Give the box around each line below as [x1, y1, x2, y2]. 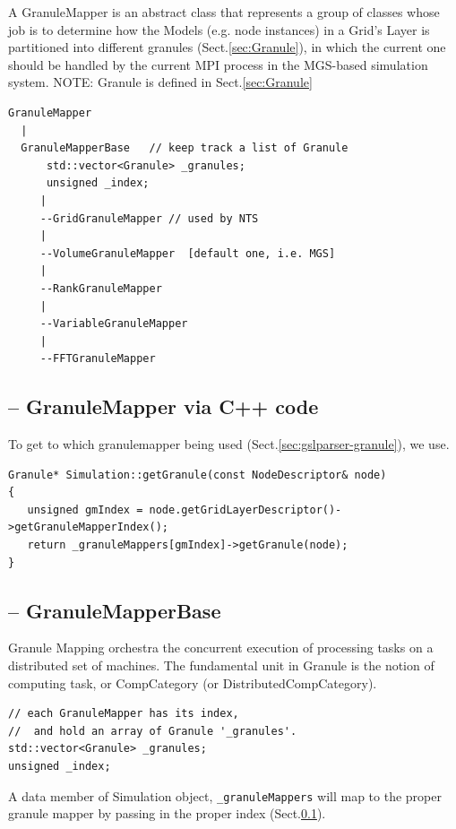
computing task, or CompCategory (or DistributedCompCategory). [8, 673, 377, 692]
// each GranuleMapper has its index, [8, 707, 239, 721]
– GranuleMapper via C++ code [8, 393, 319, 420]
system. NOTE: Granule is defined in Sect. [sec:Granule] [8, 73, 313, 91]
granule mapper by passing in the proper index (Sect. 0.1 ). [8, 804, 326, 823]
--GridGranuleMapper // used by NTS [39, 212, 259, 225]
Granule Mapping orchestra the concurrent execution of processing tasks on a [8, 638, 434, 657]
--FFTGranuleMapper [39, 352, 156, 366]
